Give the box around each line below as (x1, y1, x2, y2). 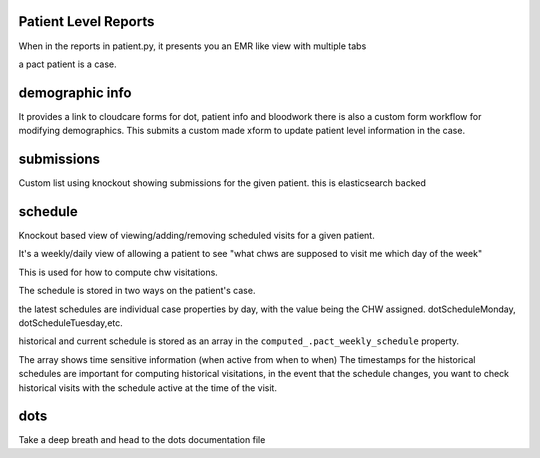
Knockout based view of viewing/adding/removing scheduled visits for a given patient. (18, 230, 375, 242)
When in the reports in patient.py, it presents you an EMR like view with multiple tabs (18, 40, 367, 52)
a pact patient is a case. (18, 58, 117, 70)
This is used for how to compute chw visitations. (18, 266, 219, 278)
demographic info (18, 84, 132, 101)
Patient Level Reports (18, 13, 155, 30)
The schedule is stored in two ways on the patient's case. (18, 285, 256, 297)
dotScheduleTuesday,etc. (18, 316, 124, 329)
